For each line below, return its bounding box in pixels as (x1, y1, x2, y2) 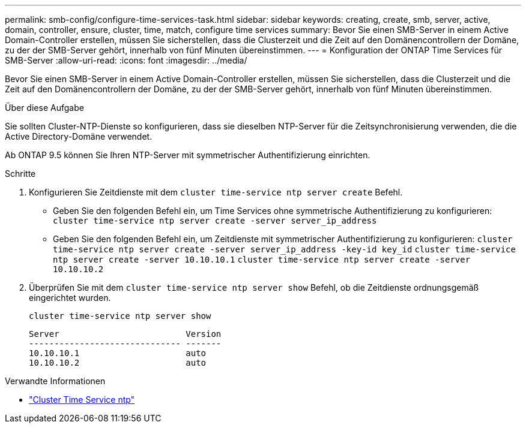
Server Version (29, 329, 222, 339)
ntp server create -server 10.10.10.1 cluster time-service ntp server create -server (53, 255, 471, 264)
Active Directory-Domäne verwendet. (5, 131, 153, 141)
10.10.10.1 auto (29, 348, 207, 358)
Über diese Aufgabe (5, 103, 84, 113)
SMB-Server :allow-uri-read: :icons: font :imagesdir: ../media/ (5, 55, 247, 65)
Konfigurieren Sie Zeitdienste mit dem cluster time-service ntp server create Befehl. (29, 187, 403, 197)
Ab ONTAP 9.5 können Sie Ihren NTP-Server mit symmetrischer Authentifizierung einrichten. (5, 150, 370, 160)
